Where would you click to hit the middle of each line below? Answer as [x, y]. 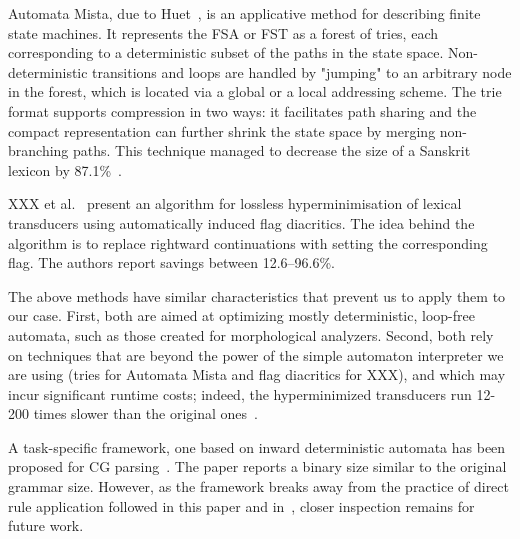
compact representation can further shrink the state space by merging [222, 130]
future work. [46, 525]
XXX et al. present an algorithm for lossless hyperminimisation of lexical [235, 203]
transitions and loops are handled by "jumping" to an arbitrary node [302, 71]
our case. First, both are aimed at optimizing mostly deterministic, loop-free [241, 315]
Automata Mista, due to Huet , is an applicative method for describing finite [244, 13]
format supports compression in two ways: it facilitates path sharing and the [242, 110]
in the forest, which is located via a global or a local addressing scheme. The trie [255, 91]
